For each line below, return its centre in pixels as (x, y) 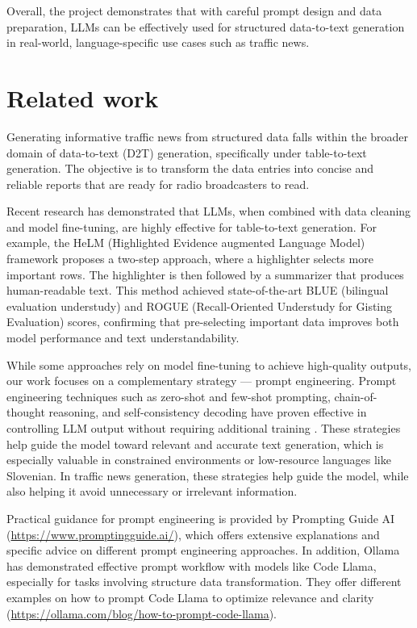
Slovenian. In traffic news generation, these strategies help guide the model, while (208, 475)
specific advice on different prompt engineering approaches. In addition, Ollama (203, 550)
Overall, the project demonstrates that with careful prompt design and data (194, 10)
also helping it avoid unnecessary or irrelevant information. (152, 491)
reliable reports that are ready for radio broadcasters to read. (158, 184)
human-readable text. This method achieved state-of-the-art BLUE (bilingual (198, 290)
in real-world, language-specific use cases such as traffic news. (158, 42)
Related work (83, 97)
